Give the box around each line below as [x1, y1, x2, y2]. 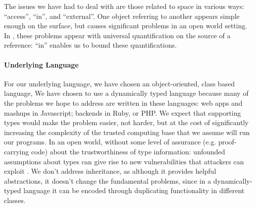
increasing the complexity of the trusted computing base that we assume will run [4, 127, 250, 137]
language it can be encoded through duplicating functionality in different [23, 185, 245, 196]
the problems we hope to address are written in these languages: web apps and [4, 97, 243, 108]
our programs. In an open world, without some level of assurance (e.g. [4, 137, 216, 147]
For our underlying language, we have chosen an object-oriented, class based [4, 78, 235, 88]
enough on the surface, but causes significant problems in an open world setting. [4, 20, 248, 31]
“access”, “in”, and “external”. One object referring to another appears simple [4, 10, 240, 21]
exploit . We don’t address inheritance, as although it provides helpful [4, 166, 216, 176]
